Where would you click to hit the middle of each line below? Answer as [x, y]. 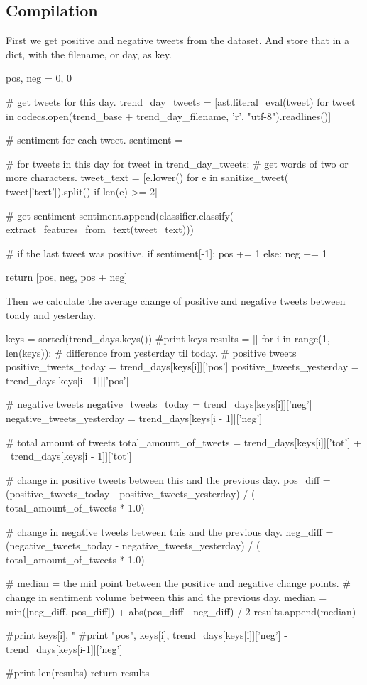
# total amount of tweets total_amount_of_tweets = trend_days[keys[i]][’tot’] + [183, 442]
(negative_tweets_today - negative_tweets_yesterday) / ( [133, 545]
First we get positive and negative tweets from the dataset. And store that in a [178, 40]
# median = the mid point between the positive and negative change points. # [178, 583]
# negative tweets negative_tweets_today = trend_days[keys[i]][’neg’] [159, 404]
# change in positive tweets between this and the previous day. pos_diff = [168, 479]
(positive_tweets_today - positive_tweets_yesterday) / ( [131, 493]
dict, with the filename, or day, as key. [89, 54]
